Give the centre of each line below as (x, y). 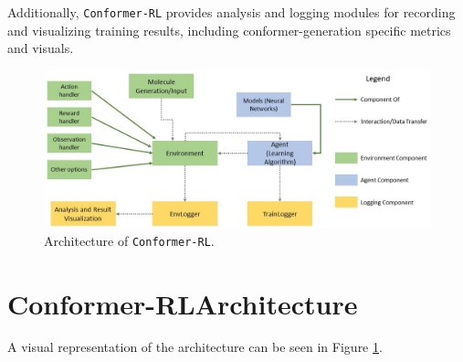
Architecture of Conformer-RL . (129, 240)
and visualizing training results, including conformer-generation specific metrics (229, 30)
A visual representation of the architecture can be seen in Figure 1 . (195, 347)
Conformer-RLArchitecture (183, 303)
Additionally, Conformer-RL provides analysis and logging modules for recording (231, 12)
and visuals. (41, 48)
